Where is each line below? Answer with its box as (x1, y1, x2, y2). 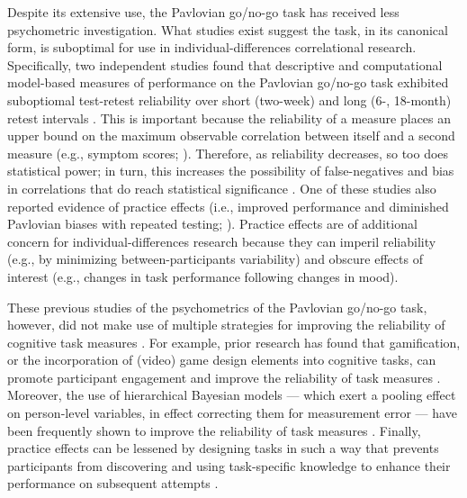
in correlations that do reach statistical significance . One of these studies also (7, 178, 436, 197)
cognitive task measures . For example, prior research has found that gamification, (7, 332, 461, 351)
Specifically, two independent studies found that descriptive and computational (7, 55, 443, 74)
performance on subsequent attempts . (7, 474, 219, 493)
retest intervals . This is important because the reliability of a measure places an (7, 108, 452, 127)
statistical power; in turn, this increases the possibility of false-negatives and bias (7, 161, 454, 180)
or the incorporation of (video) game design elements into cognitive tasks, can (7, 350, 436, 369)
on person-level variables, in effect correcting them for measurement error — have (7, 403, 457, 422)
